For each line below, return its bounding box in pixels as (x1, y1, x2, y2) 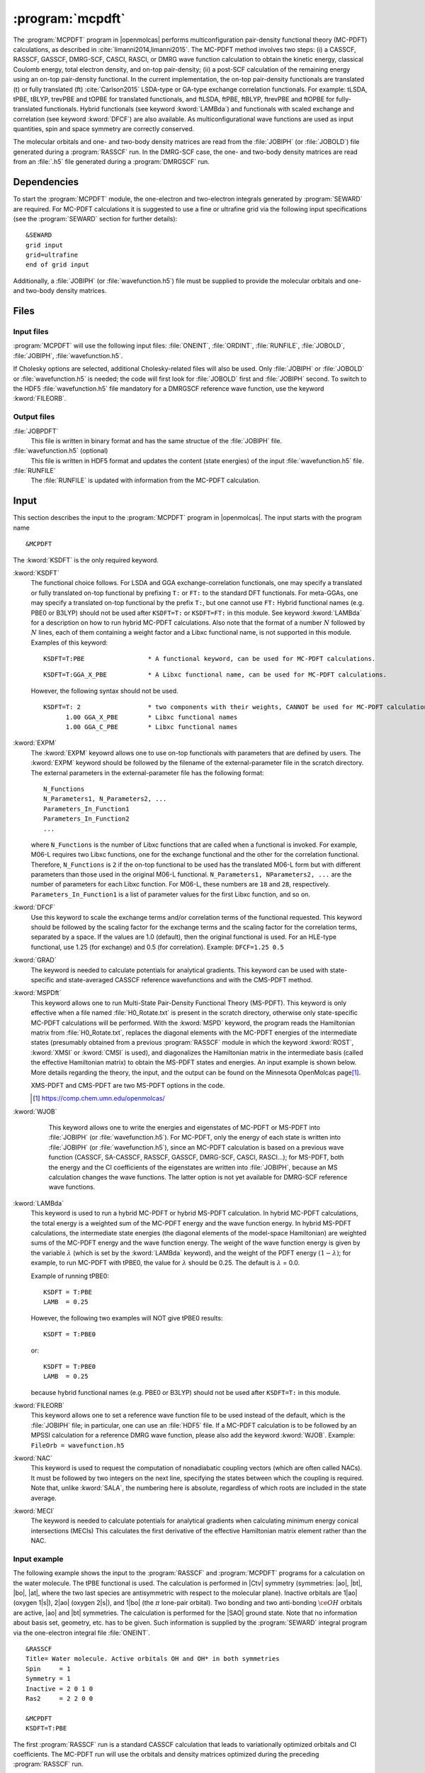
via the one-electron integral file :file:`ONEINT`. (13, 1628, 150, 1637)
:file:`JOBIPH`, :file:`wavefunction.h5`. (13, 351, 123, 360)
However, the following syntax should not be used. (30, 687, 178, 695)
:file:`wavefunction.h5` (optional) (13, 447, 108, 455)
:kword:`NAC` (13, 1454, 52, 1462)
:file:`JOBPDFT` (13, 426, 59, 435)
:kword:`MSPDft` (13, 989, 62, 997)
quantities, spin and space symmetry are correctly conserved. (13, 125, 195, 133)
